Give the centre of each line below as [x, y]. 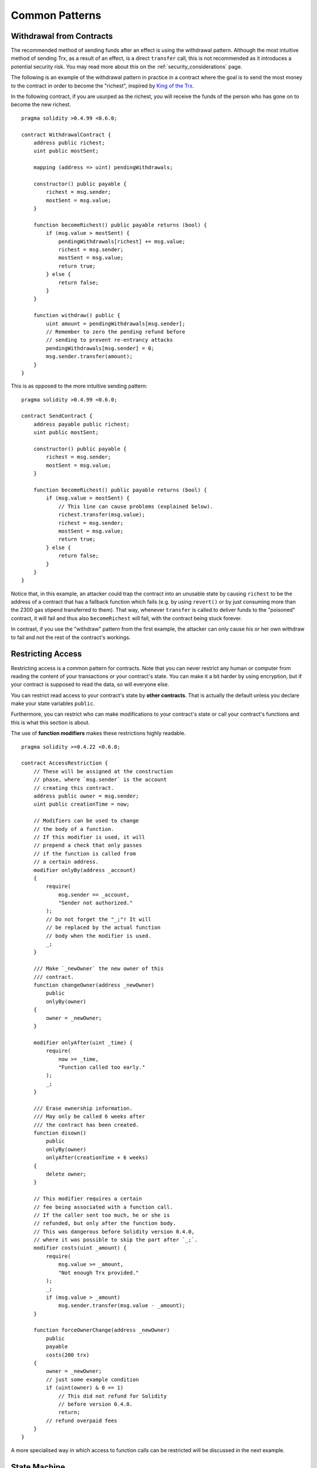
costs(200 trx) [68, 1355]
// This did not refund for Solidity [113, 1396]
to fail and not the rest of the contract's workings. [71, 637]
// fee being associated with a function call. [103, 1207]
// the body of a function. [74, 829]
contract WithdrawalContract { [66, 134]
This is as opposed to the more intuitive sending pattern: [79, 386]
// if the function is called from [85, 853]
